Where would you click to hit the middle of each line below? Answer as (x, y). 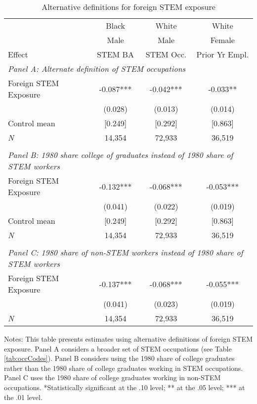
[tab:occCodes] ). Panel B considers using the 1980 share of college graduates (119, 358)
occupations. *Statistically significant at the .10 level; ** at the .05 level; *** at (125, 387)
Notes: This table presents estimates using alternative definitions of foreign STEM (128, 339)
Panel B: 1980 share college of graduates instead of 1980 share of (121, 155)
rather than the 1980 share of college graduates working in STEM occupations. (124, 368)
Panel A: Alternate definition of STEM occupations (97, 69)
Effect (18, 54)
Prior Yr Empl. (223, 54)
